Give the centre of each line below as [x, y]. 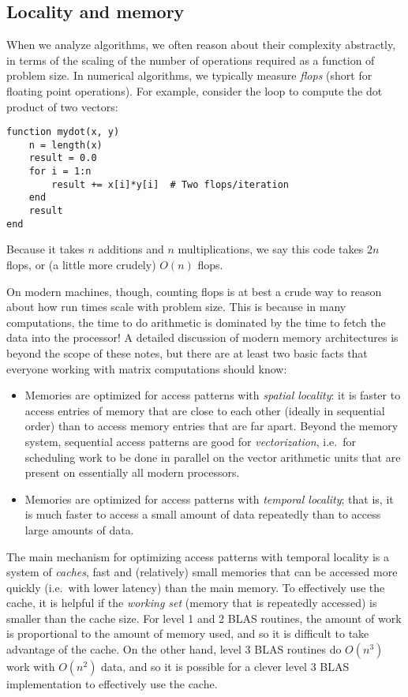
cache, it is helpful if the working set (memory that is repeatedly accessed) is [192, 603]
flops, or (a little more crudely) [81, 265]
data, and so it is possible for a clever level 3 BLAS [225, 667]
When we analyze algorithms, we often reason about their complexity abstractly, [201, 45]
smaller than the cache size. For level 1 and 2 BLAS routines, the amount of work [204, 618]
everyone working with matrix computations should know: [147, 368]
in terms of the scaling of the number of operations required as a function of [191, 60]
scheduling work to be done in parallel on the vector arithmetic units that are [213, 457]
